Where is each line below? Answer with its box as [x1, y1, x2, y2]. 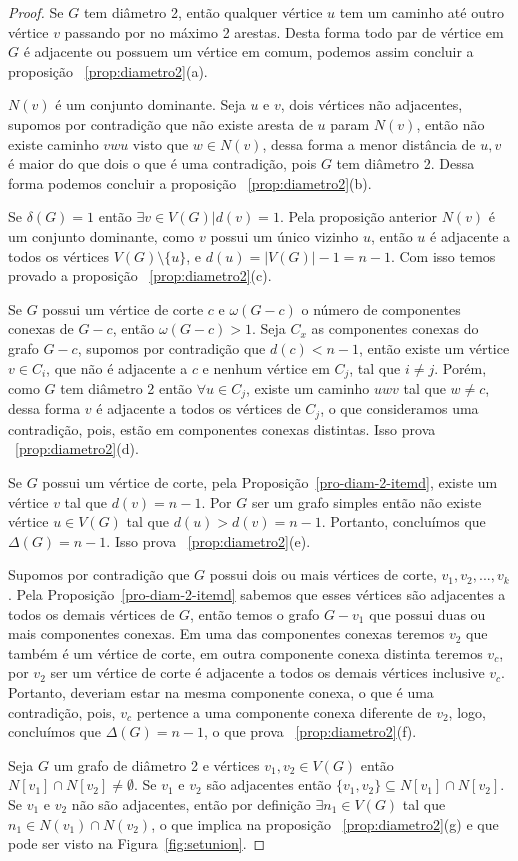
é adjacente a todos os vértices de [96, 398, 301, 419]
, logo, [448, 701, 486, 722]
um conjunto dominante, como [8, 225, 195, 246]
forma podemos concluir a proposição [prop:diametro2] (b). [8, 172, 372, 193]
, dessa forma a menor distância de [262, 133, 476, 154]
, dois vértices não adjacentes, [280, 94, 463, 115]
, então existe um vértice [359, 337, 510, 358]
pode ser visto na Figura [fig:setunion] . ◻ [8, 833, 266, 854]
